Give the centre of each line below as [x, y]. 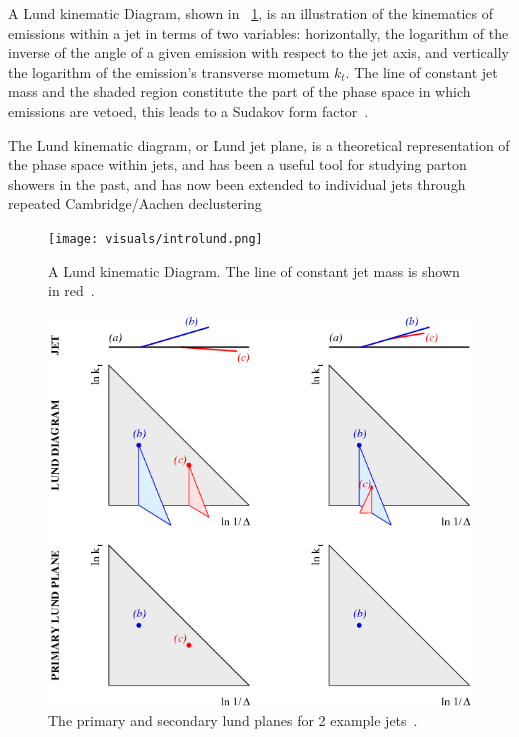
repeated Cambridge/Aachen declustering [135, 203]
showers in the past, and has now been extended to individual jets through [237, 183]
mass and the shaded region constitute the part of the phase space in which [239, 91]
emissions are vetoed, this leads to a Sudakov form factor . [188, 110]
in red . [71, 290]
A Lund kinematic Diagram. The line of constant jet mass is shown [254, 270]
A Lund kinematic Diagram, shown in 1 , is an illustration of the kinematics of [250, 13]
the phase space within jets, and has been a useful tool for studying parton [237, 164]
